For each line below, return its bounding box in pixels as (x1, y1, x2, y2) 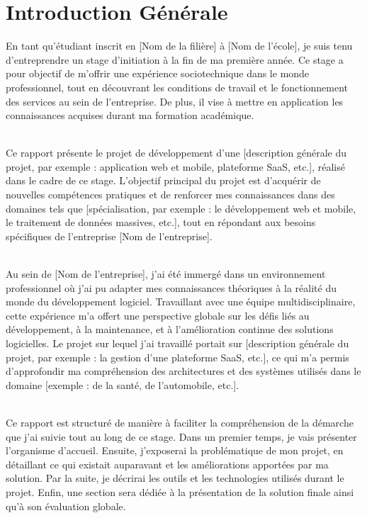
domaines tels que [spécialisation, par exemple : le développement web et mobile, (6, 201, 356, 215)
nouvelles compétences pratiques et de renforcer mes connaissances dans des (6, 187, 335, 202)
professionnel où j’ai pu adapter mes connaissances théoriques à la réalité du (6, 280, 337, 295)
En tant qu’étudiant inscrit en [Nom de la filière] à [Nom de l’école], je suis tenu (6, 38, 353, 53)
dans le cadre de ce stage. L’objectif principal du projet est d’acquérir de (6, 173, 321, 188)
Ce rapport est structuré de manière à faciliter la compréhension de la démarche (6, 415, 354, 429)
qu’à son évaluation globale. (6, 498, 126, 513)
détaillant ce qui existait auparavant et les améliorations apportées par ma (6, 456, 329, 471)
